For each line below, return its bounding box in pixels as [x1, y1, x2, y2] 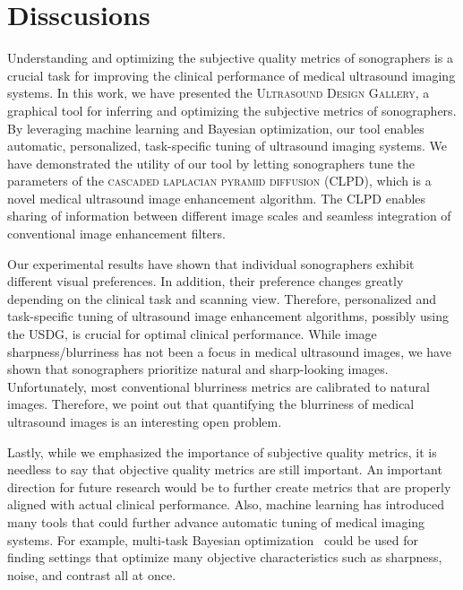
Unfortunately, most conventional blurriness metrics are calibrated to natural [7, 377, 430, 395]
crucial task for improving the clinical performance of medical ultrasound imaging [7, 65, 456, 84]
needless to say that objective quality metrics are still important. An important [7, 460, 442, 479]
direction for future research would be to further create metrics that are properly [7, 477, 451, 496]
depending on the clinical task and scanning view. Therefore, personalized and [7, 289, 437, 308]
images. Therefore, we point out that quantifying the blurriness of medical [7, 395, 415, 413]
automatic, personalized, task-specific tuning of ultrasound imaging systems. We [7, 136, 448, 155]
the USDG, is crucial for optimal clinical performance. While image [7, 325, 377, 343]
